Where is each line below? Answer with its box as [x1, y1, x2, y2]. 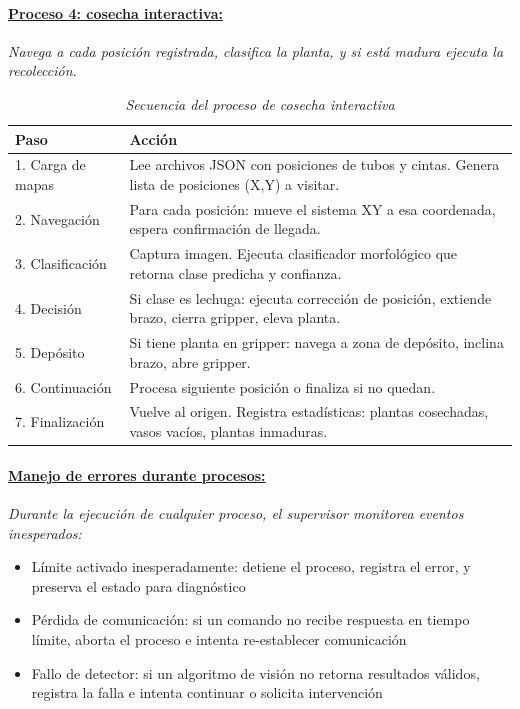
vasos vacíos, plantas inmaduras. [129, 421, 328, 442]
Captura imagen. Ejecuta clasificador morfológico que [129, 243, 458, 264]
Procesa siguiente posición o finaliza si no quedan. [129, 376, 436, 397]
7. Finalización [15, 411, 105, 432]
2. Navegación [15, 208, 100, 229]
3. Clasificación [15, 253, 107, 274]
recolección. [8, 60, 77, 81]
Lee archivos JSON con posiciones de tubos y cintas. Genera [129, 154, 500, 175]
